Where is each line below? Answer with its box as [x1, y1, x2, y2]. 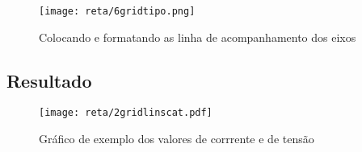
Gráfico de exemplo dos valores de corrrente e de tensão [39, 130, 314, 147]
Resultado [6, 68, 92, 92]
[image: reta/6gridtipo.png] [39, 6, 196, 17]
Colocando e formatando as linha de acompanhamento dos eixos [39, 28, 356, 45]
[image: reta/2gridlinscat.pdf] [39, 107, 213, 119]
